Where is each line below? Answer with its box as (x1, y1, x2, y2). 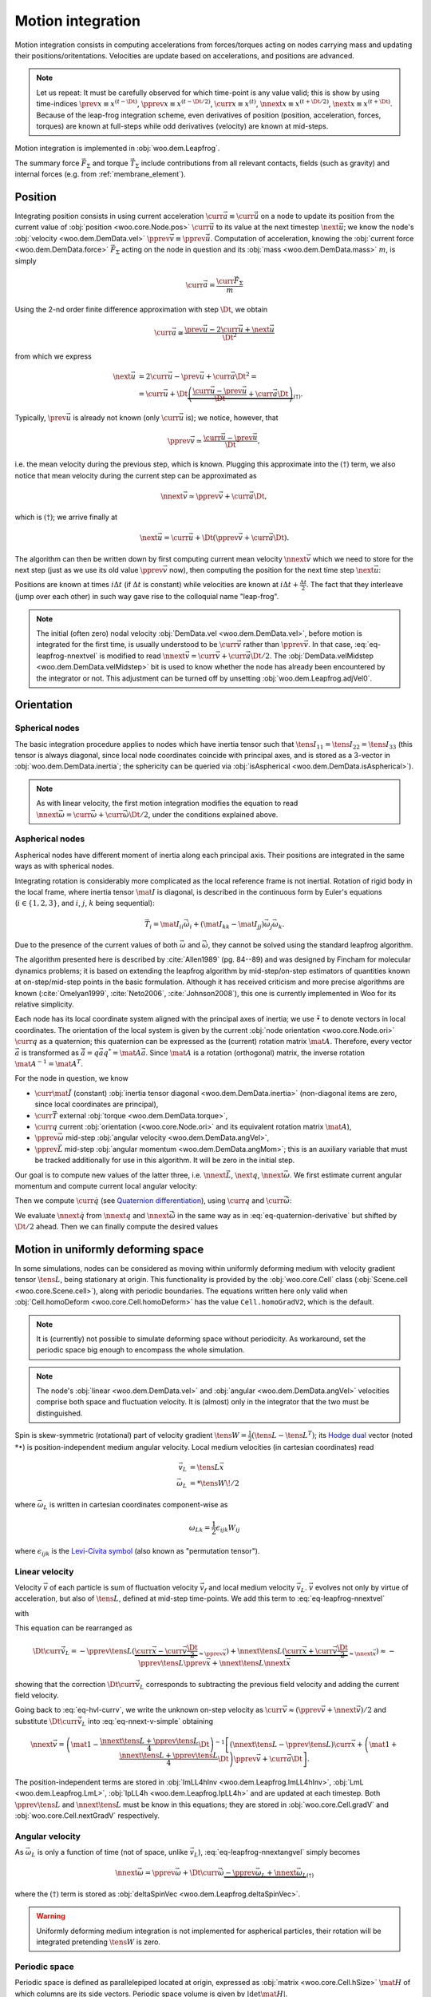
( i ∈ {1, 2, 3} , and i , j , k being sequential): (14, 899, 155, 908)
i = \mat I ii (149, 919, 184, 931)
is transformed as (21, 1047, 80, 1058)
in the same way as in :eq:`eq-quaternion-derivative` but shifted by (176, 1210, 397, 1220)
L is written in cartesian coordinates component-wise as (43, 1499, 228, 1511)
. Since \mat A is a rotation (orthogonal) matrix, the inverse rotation (145, 1047, 365, 1058)
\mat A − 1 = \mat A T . (14, 1058, 84, 1068)
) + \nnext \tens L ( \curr (226, 1646, 303, 1655)
